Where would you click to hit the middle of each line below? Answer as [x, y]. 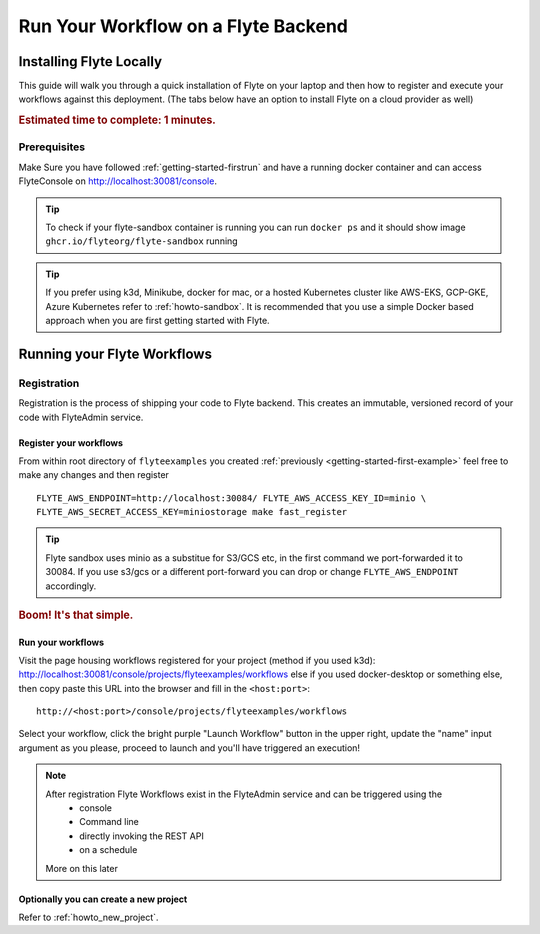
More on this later [82, 868]
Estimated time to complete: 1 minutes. [117, 120]
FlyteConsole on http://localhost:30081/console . [117, 181]
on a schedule [108, 850]
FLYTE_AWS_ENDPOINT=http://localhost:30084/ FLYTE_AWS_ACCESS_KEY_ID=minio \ [231, 498]
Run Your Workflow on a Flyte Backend [183, 26]
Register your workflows [71, 442]
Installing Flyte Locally [90, 61]
